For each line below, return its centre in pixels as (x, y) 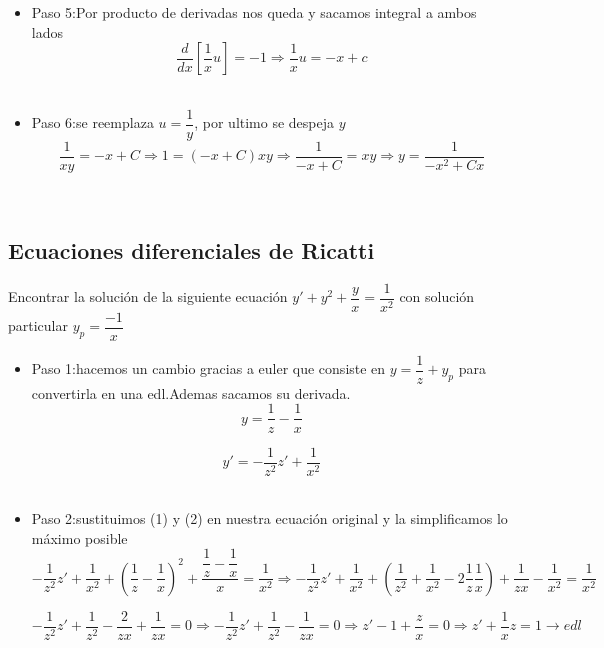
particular (38, 325)
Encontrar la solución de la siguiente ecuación (148, 296)
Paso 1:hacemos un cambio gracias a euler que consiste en (208, 368)
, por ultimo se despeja (264, 122)
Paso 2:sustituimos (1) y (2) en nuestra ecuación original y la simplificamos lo (269, 518)
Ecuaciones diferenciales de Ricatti (191, 249)
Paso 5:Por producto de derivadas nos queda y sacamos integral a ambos (254, 12)
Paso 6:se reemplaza (92, 122)
